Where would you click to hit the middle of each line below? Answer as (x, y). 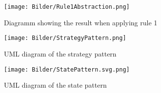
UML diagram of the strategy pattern (60, 53)
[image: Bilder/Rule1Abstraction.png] (67, 7)
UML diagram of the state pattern (55, 85)
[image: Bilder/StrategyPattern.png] (65, 38)
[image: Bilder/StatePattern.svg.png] (67, 69)
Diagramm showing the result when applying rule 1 (81, 22)
